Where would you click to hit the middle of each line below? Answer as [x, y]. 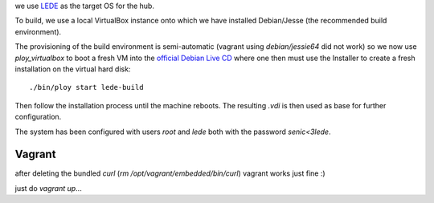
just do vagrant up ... [48, 188]
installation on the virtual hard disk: [73, 69]
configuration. [38, 117]
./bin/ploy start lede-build [86, 87]
